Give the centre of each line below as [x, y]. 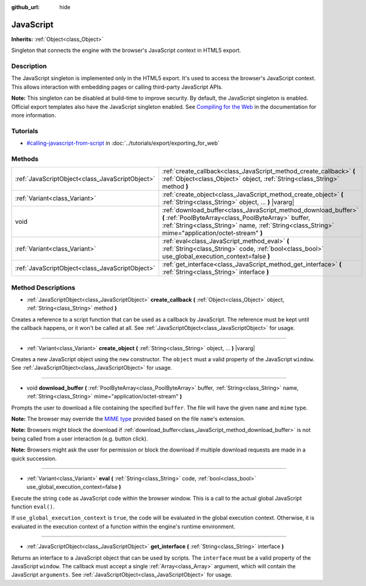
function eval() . [33, 507]
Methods [25, 159]
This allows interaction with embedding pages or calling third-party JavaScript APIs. [117, 87]
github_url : [25, 7]
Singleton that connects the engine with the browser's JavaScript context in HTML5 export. [126, 50]
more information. [34, 115]
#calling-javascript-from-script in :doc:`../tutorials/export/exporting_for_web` [123, 143]
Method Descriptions [43, 287]
